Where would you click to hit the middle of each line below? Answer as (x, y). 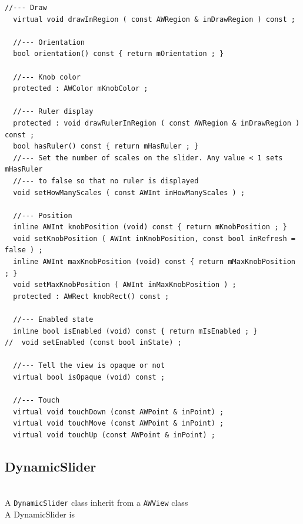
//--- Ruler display (53, 112)
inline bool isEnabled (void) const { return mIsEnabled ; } (135, 331)
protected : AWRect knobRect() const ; (91, 296)
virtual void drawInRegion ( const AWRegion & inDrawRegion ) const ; (154, 19)
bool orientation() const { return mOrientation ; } (119, 54)
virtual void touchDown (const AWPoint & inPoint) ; (119, 412)
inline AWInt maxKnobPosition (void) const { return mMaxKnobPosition (154, 262)
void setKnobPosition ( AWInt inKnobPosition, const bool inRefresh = (154, 238)
